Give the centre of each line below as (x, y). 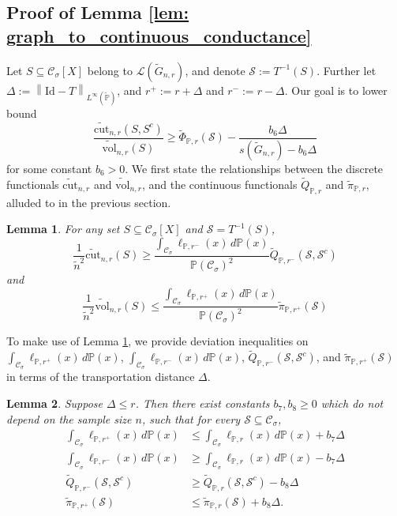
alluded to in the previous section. (89, 202)
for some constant (49, 168)
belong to (110, 70)
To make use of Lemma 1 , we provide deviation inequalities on (157, 341)
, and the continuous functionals (219, 184)
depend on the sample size (69, 418)
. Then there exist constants (202, 403)
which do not (352, 403)
